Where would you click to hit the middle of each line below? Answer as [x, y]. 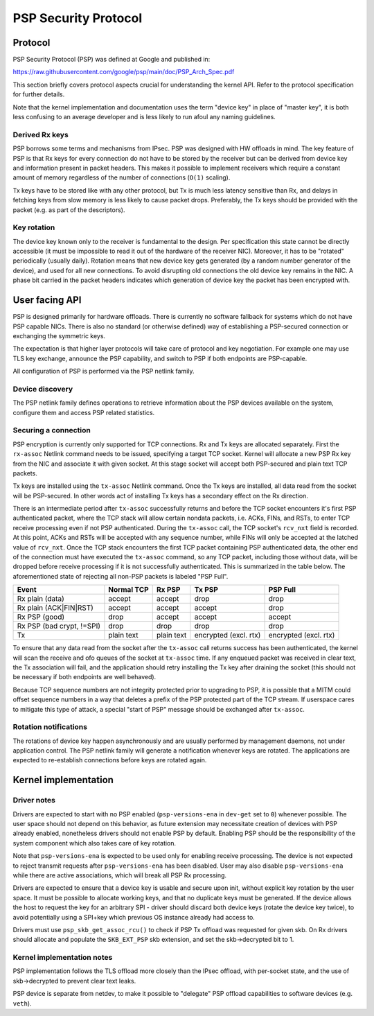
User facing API [47, 300]
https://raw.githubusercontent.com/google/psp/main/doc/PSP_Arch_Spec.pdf [124, 72]
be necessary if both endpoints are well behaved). [84, 677]
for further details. [39, 94]
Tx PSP [206, 590]
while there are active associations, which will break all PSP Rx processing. [120, 875]
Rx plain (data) [41, 599]
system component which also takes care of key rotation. [95, 843]
